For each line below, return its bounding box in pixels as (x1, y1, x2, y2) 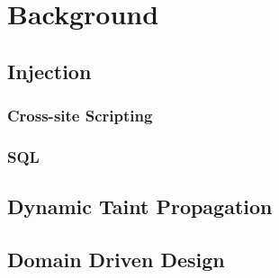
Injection (7, 57, 92, 85)
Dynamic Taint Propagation (7, 193, 273, 220)
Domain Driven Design (7, 246, 225, 274)
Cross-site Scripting (7, 104, 153, 127)
